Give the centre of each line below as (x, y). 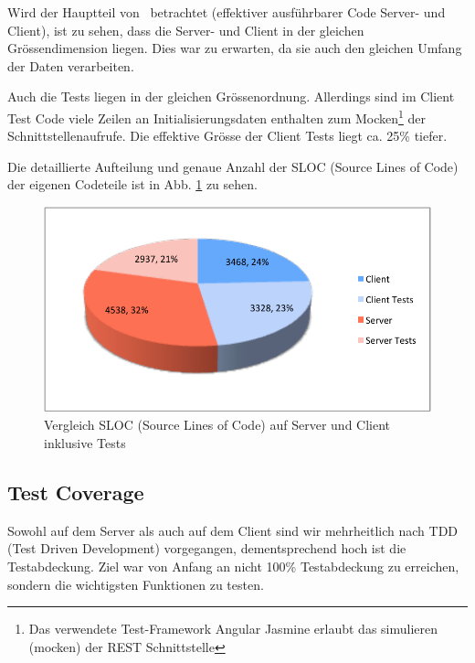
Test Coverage (76, 492)
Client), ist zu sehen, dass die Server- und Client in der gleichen (186, 30)
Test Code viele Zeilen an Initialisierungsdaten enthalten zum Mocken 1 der (217, 116)
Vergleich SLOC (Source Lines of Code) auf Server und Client (217, 425)
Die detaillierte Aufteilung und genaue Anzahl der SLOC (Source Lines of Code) (233, 166)
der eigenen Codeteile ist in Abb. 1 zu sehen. (132, 184)
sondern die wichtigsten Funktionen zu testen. (136, 584)
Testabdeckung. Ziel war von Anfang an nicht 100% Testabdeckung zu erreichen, (233, 567)
